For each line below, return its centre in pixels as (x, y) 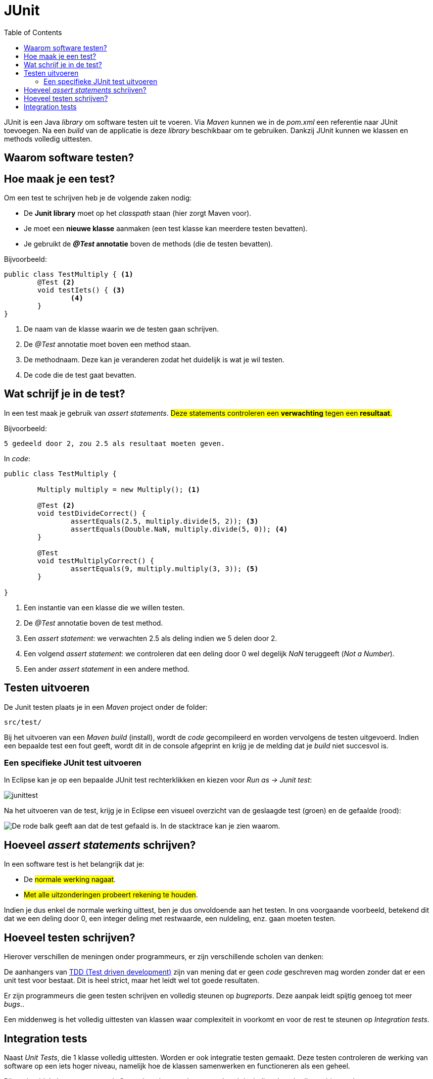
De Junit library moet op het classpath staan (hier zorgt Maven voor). (138, 213)
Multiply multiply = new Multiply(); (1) (119, 489)
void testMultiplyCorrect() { (96, 561)
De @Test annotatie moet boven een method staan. (107, 344)
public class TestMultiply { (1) (69, 274)
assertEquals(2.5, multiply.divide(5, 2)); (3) (165, 521)
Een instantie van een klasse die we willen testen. (104, 607)
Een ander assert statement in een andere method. (107, 669)
